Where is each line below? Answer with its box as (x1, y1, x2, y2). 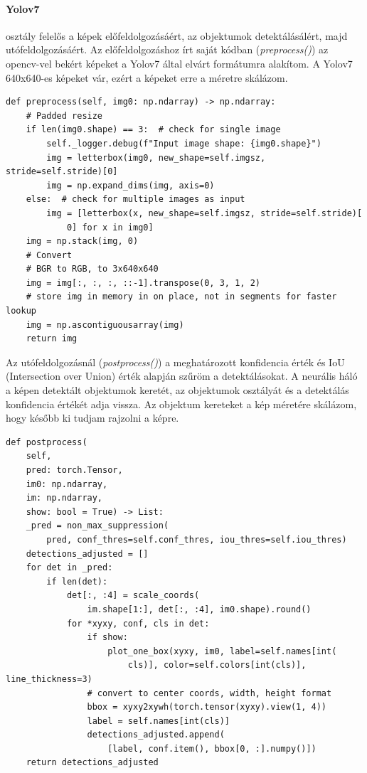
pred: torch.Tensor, (26, 465, 123, 476)
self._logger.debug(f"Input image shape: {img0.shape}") (46, 138, 321, 149)
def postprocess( (6, 437, 87, 447)
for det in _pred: (26, 563, 113, 573)
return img (26, 334, 78, 344)
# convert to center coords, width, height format (87, 688, 332, 698)
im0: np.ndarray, (26, 479, 108, 489)
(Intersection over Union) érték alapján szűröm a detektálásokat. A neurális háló (6, 368, 358, 383)
